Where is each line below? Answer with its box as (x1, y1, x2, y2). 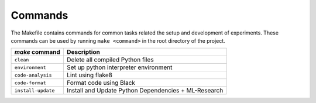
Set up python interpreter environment (66, 63, 173, 71)
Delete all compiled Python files (66, 56, 154, 64)
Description (66, 48, 101, 56)
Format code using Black (66, 79, 136, 87)
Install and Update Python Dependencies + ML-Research (66, 87, 224, 95)
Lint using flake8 (66, 71, 112, 79)
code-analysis (14, 72, 52, 78)
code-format (14, 80, 46, 86)
